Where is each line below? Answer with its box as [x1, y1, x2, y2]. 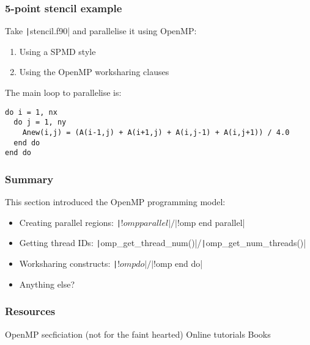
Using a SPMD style [19, 45, 96, 57]
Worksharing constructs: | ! [19, 257, 120, 270]
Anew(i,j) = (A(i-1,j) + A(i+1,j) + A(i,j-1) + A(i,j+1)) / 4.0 [22, 128, 290, 137]
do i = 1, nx [5, 107, 57, 117]
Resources [5, 303, 56, 319]
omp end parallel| [179, 216, 245, 228]
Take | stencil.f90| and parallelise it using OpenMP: [5, 24, 197, 37]
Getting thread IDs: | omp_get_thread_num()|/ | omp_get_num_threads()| [19, 236, 306, 249]
